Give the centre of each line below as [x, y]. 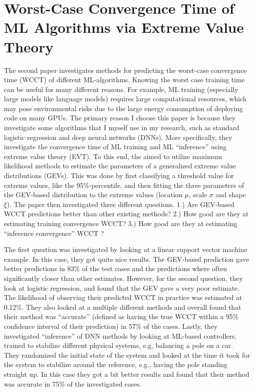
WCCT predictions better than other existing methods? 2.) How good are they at [126, 214]
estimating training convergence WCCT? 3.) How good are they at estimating [121, 223]
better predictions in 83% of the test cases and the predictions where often [116, 268]
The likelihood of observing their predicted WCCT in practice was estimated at [123, 297]
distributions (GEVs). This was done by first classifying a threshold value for [119, 175]
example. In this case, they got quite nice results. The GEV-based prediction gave [127, 259]
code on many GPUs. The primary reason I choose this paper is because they [120, 118]
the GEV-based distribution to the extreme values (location [93, 195]
